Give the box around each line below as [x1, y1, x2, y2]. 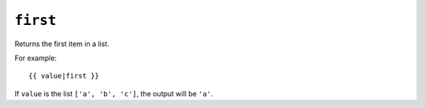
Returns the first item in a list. [14, 39, 110, 49]
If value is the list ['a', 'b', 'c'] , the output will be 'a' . [14, 88, 213, 98]
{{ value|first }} [28, 71, 100, 81]
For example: [14, 53, 57, 63]
